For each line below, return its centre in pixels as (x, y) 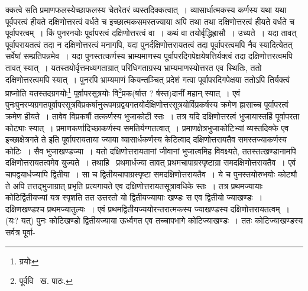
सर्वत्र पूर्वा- (20, 232)
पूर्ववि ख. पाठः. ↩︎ (46, 281)
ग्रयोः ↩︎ (29, 261)
